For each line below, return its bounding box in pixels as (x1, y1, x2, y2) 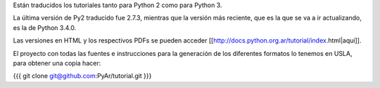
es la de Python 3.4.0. (13, 23, 77, 31)
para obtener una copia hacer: (13, 59, 101, 67)
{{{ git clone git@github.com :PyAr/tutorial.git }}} (13, 72, 152, 80)
